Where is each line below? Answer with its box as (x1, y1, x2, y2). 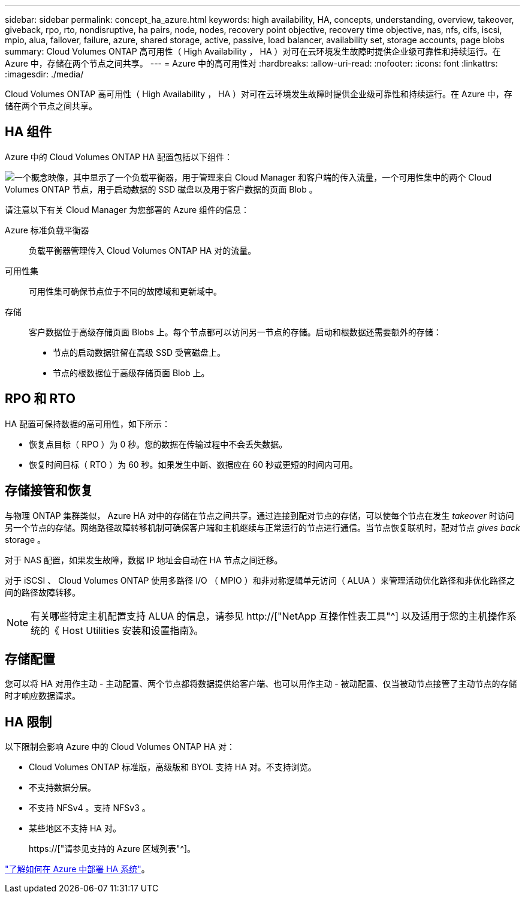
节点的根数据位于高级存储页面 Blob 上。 (53, 367, 210, 378)
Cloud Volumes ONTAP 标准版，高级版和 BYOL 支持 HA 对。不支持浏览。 (29, 762, 316, 773)
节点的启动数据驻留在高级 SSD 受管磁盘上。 (53, 347, 225, 358)
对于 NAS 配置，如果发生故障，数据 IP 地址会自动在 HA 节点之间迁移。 (5, 554, 283, 565)
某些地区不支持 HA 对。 (29, 823, 121, 834)
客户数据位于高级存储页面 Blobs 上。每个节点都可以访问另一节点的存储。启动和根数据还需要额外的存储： (29, 326, 442, 337)
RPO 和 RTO (5, 391, 76, 407)
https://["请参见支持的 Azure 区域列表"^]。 (29, 843, 196, 854)
